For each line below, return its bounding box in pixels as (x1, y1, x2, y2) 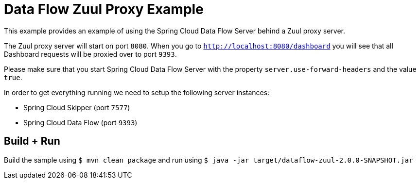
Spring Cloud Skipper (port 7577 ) (23, 103, 130, 112)
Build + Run (4, 135, 60, 148)
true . (4, 73, 22, 82)
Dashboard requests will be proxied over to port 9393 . (4, 50, 177, 58)
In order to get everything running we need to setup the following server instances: (4, 88, 270, 97)
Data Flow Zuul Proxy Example (4, 1, 204, 17)
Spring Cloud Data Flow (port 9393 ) (23, 118, 138, 127)
